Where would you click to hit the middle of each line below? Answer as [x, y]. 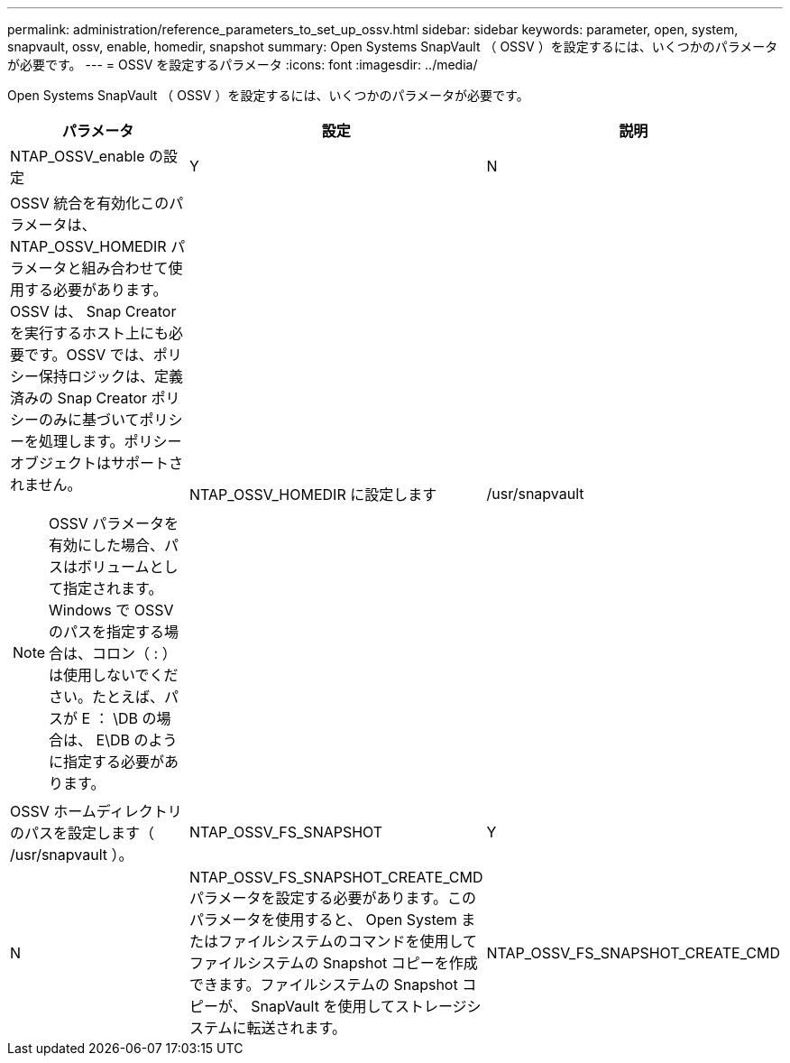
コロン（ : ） [134, 653]
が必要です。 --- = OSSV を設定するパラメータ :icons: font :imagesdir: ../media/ [243, 65]
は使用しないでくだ [114, 675]
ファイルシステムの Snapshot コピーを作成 [334, 963]
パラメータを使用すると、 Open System [323, 920]
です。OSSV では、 [89, 355]
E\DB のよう [137, 740]
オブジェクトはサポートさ [97, 463]
